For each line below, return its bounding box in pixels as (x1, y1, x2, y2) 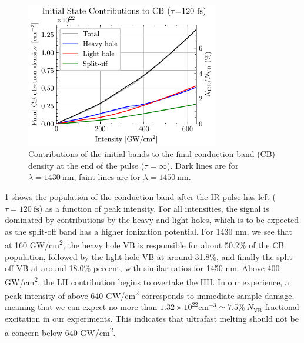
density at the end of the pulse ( (28, 159, 145, 171)
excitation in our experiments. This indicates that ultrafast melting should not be (5, 312, 299, 324)
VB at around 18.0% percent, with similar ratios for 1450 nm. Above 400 (16, 262, 280, 274)
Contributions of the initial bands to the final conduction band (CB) (28, 148, 276, 160)
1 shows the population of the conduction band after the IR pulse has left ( (5, 191, 276, 203)
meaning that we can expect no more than (5, 301, 158, 313)
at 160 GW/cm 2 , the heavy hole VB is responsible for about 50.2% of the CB (5, 237, 285, 251)
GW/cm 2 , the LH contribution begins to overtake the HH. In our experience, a (5, 274, 289, 288)
